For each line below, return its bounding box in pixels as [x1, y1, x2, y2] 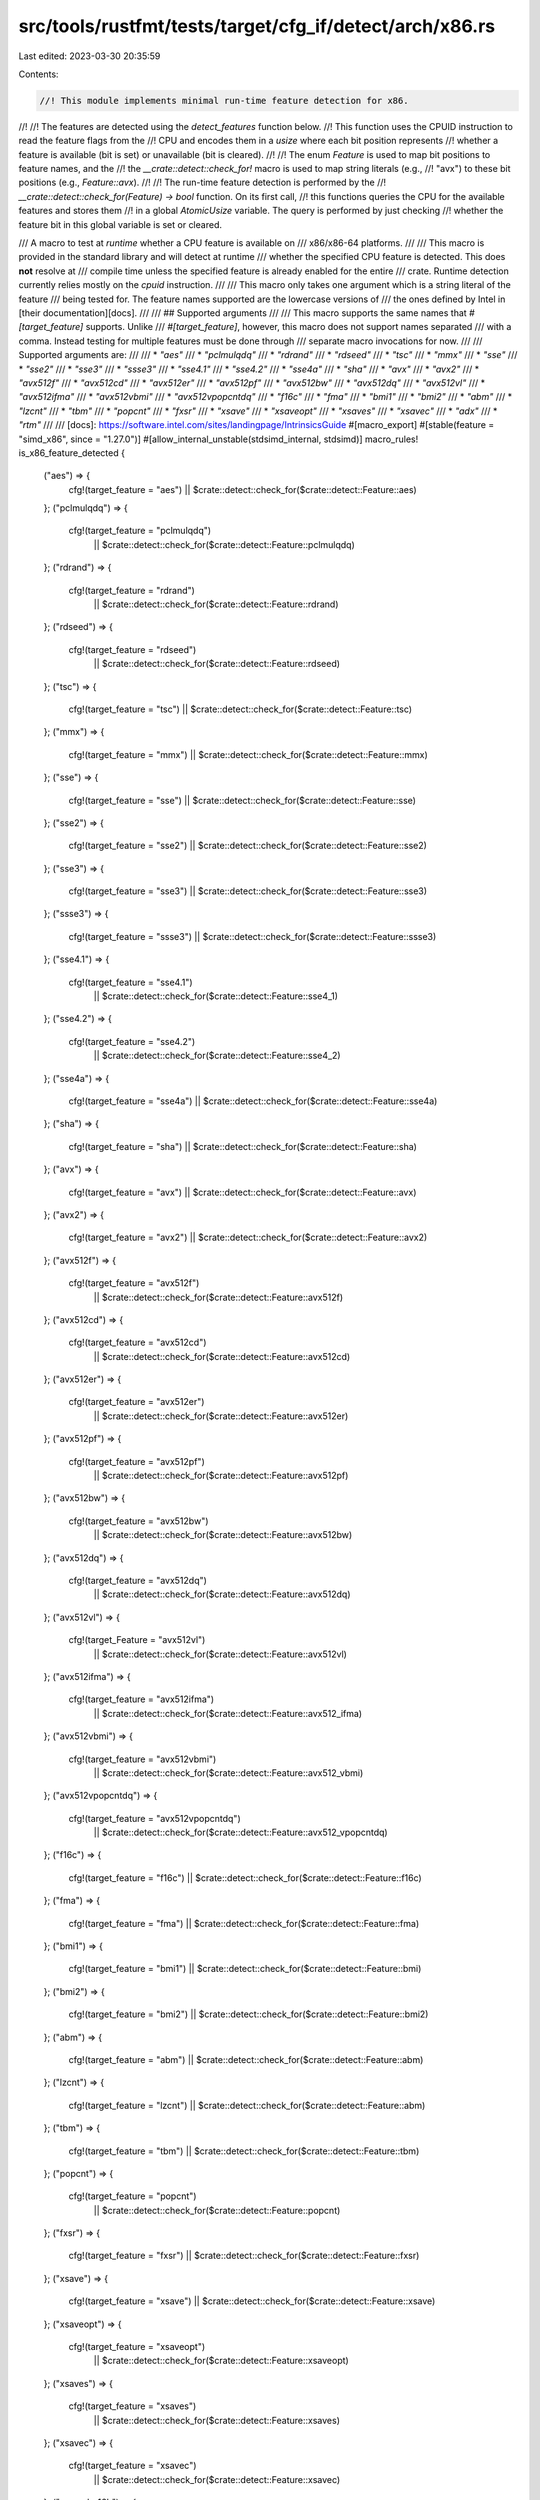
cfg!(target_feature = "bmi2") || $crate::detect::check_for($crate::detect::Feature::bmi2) [68, 2008, 429, 2020]
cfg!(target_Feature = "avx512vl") [68, 1634, 206, 1646]
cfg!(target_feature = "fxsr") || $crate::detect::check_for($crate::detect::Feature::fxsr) [68, 2250, 420, 2262]
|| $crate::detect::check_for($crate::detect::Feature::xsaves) [93, 2414, 340, 2426]
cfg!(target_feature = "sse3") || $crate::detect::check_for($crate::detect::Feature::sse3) [68, 885, 428, 897]
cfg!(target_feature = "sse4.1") [68, 976, 194, 988]
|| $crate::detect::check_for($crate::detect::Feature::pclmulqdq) [93, 538, 355, 550]
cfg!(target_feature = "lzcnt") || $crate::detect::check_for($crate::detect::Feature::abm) [68, 2099, 426, 2111]
